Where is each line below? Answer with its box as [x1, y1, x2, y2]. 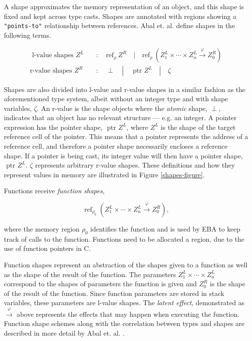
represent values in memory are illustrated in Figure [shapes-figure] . [4, 169, 205, 179]
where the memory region [4, 224, 80, 234]
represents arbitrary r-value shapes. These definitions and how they [35, 160, 235, 170]
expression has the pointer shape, [4, 122, 103, 132]
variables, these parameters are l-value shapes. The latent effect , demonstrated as [4, 297, 245, 308]
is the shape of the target [160, 122, 236, 132]
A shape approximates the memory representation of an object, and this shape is [4, 1, 244, 11]
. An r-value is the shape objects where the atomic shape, [37, 103, 207, 113]
